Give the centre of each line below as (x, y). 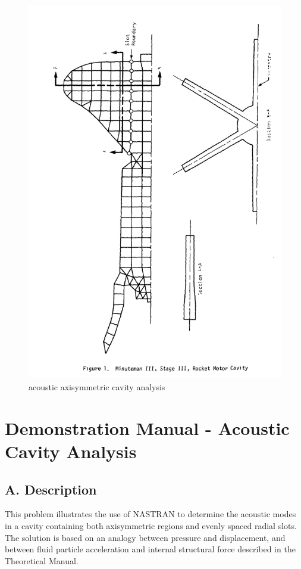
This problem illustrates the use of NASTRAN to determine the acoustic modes (150, 514)
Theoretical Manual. (42, 560)
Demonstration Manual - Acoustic (147, 427)
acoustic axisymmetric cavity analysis (97, 387)
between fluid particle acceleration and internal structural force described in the (150, 549)
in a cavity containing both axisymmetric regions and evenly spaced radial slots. (151, 525)
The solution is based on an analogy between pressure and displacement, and (145, 537)
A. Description (51, 489)
